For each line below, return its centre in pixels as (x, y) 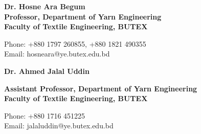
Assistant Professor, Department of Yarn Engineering (101, 88)
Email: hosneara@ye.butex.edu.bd (57, 54)
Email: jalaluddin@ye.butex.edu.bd (59, 126)
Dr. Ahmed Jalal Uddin (47, 71)
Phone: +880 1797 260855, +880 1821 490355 (75, 43)
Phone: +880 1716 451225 (45, 115)
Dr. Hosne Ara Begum (45, 6)
